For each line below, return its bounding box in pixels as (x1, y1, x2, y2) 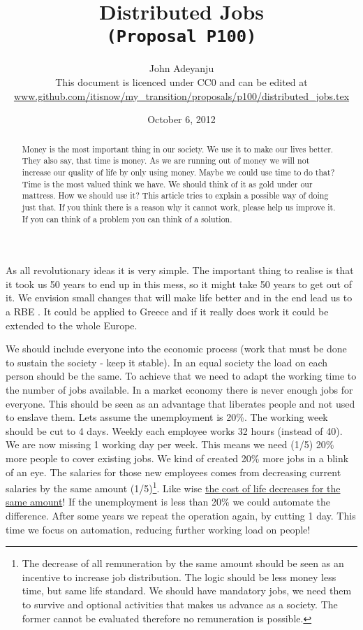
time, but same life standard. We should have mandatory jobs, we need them (22, 583, 352, 598)
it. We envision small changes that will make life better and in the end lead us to (6, 290, 353, 305)
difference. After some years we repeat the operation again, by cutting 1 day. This (6, 508, 356, 522)
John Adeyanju (149, 61, 214, 76)
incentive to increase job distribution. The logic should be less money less (22, 569, 336, 584)
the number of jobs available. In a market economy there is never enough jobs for (6, 382, 353, 396)
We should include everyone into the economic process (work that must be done (6, 341, 347, 356)
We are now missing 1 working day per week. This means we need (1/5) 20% (6, 437, 334, 452)
